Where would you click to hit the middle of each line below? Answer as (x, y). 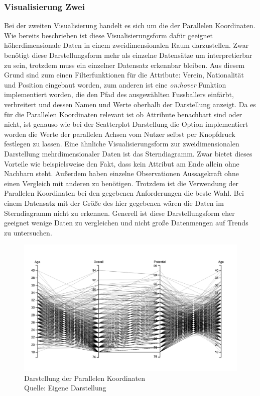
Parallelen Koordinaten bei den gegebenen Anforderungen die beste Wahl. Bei (124, 193)
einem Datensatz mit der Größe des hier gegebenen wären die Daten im (114, 203)
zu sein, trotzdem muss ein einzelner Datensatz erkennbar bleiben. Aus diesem (124, 65)
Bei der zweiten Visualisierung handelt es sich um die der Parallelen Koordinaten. (130, 25)
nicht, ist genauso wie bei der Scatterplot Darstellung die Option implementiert (126, 124)
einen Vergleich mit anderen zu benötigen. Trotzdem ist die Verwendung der (121, 183)
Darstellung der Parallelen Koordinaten (85, 378)
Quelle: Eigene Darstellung (65, 388)
